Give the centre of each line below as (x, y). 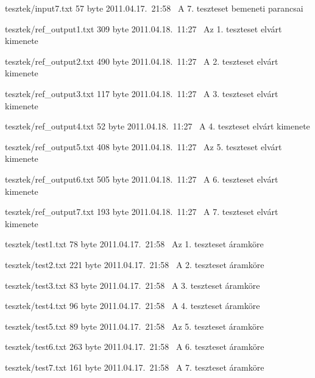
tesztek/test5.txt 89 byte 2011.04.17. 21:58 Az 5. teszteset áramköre (134, 326)
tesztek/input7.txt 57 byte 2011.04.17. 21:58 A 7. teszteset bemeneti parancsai (154, 8)
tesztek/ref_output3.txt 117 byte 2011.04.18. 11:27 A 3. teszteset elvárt (142, 93)
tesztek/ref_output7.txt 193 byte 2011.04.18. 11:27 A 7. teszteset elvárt (142, 212)
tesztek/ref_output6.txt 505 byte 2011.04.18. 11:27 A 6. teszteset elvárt (142, 179)
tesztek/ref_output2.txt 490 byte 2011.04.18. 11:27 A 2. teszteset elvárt (142, 61)
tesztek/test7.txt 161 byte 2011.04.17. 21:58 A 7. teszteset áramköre (135, 367)
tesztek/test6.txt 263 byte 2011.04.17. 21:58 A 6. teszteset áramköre (135, 347)
